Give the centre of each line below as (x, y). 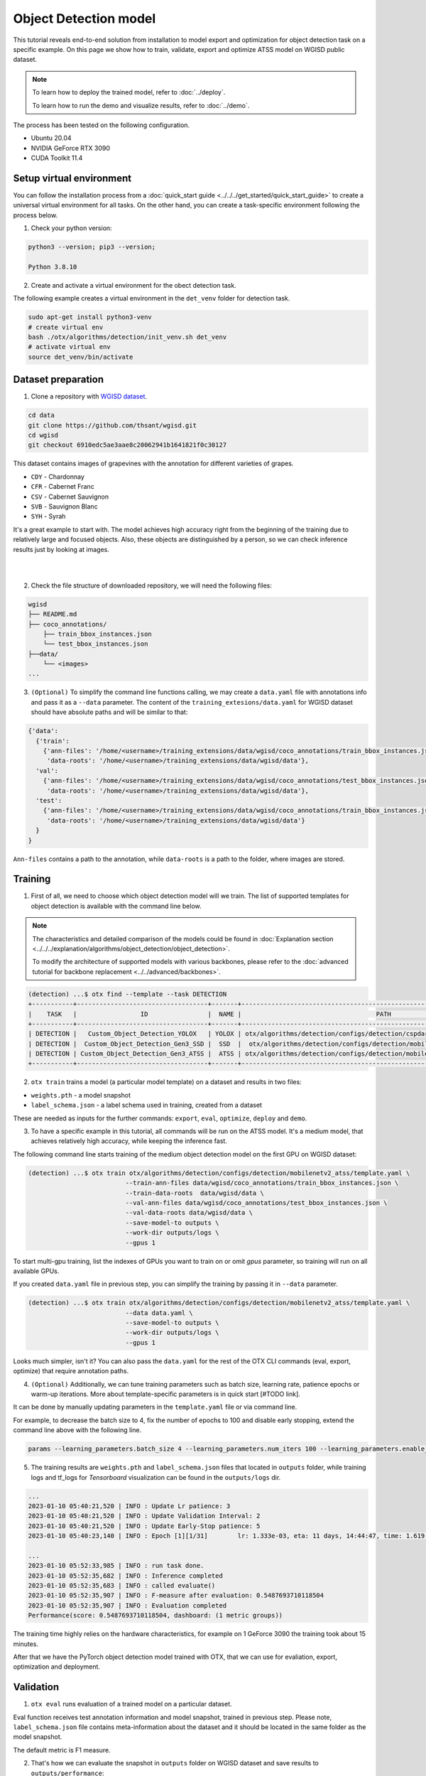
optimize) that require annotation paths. (71, 1371)
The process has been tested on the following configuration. (102, 125)
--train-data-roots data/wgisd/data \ (195, 1193)
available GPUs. (36, 1271)
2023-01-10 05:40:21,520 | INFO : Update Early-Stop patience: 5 (144, 1526)
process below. (35, 215)
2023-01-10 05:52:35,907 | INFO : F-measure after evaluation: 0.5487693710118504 (176, 1596)
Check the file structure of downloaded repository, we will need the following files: (152, 585)
